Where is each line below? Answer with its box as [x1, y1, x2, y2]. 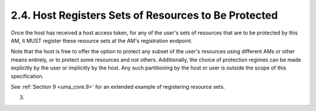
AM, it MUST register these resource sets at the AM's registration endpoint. [11, 37, 193, 44]
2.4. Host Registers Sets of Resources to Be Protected [11, 9, 278, 22]
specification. [11, 72, 44, 79]
